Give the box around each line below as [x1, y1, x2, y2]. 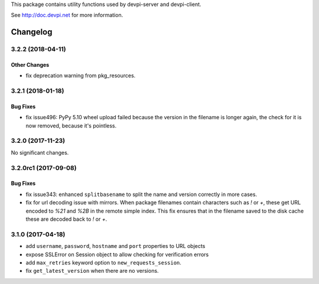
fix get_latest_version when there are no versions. [25, 267, 159, 275]
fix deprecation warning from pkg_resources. [25, 72, 136, 79]
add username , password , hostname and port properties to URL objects [25, 243, 206, 250]
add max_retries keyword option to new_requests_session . [25, 259, 181, 266]
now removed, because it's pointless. [25, 122, 117, 129]
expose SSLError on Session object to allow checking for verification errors [25, 251, 209, 258]
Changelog [11, 27, 53, 37]
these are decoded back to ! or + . [25, 216, 108, 223]
